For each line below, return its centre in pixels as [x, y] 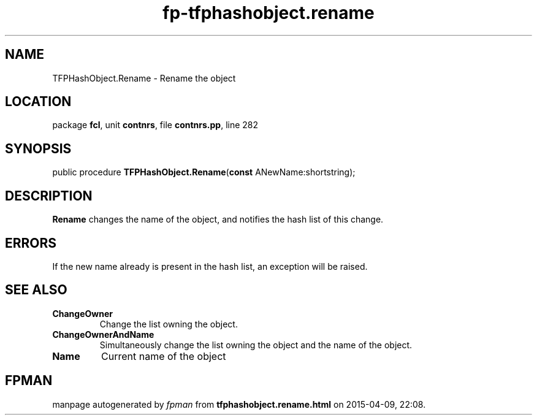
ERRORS [31, 243]
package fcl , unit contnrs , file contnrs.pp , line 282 [155, 125]
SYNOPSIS [38, 148]
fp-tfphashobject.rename [268, 13]
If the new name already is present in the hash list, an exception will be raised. [210, 266]
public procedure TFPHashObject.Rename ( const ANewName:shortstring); [204, 172]
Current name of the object [164, 356]
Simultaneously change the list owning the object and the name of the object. [256, 345]
